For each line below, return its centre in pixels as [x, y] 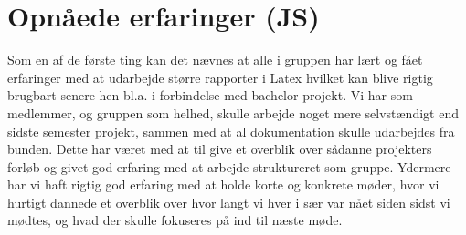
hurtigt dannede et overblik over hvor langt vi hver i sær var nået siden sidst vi [229, 202]
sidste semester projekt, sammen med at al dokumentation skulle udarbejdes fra [231, 131]
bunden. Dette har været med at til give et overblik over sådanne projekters [220, 149]
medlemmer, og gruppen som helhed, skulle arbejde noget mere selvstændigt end [233, 112]
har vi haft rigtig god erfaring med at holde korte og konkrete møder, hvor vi [223, 184]
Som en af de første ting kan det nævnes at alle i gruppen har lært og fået [215, 60]
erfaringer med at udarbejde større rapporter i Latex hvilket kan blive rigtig [220, 77]
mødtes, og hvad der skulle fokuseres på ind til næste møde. [175, 220]
